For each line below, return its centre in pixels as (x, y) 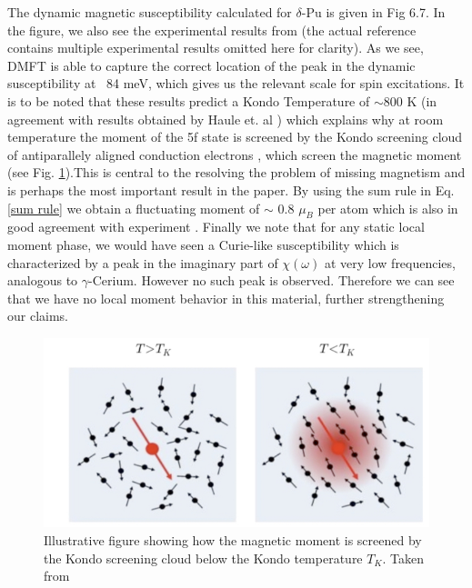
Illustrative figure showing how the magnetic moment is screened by (233, 540)
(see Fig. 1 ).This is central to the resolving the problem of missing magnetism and (236, 172)
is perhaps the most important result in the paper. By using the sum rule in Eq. (231, 189)
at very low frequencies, (390, 262)
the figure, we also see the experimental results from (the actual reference (212, 30)
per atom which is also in (388, 208)
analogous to (43, 280)
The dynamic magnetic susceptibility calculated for (150, 12)
